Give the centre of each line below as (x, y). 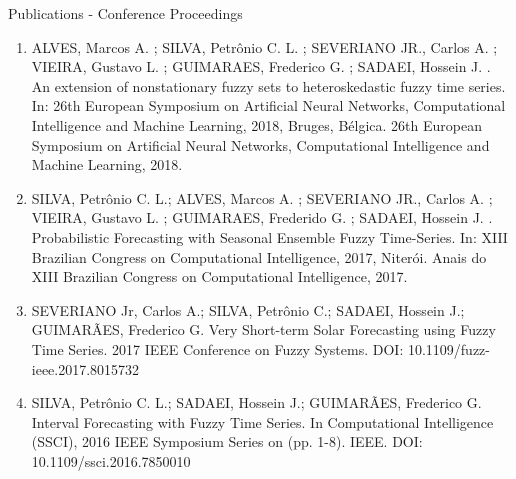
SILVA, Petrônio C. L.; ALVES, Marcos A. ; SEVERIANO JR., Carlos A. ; (262, 197)
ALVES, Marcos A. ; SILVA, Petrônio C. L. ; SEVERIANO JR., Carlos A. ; (264, 46)
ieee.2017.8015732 (85, 368)
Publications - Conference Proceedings (125, 13)
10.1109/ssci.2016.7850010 (111, 460)
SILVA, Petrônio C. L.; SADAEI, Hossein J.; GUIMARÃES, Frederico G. (256, 402)
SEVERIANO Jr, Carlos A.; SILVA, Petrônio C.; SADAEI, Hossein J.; (248, 309)
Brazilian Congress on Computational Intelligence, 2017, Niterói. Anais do (259, 256)
